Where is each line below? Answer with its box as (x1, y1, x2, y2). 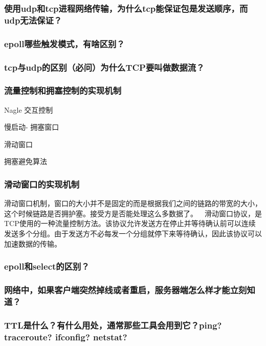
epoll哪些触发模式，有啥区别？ (4, 37, 125, 50)
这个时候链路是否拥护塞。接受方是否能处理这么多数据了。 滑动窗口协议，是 (4, 208, 262, 218)
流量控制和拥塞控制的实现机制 (4, 84, 122, 97)
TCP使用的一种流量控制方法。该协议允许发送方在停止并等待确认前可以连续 (4, 218, 256, 229)
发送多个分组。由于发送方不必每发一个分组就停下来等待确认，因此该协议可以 (4, 228, 262, 239)
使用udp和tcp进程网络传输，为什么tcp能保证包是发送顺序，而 (4, 2, 248, 14)
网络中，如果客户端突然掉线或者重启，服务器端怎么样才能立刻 (4, 283, 247, 296)
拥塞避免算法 (4, 156, 47, 167)
